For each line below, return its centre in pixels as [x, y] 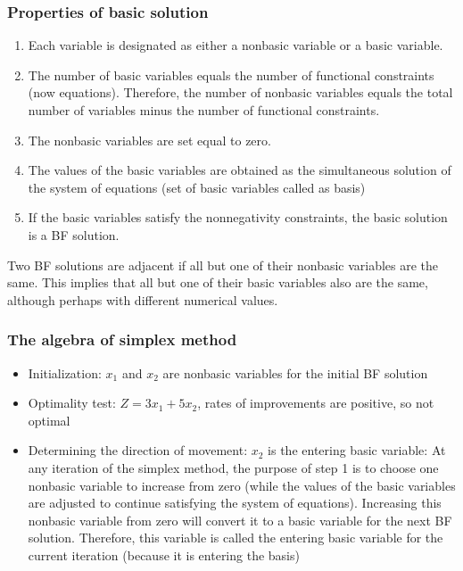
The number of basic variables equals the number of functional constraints [231, 74]
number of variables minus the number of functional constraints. [204, 110]
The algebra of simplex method [122, 339]
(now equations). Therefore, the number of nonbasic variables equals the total [240, 92]
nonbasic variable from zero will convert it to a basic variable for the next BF [240, 520]
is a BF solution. [74, 234]
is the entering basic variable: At [357, 450]
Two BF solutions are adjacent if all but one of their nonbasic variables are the [223, 265]
